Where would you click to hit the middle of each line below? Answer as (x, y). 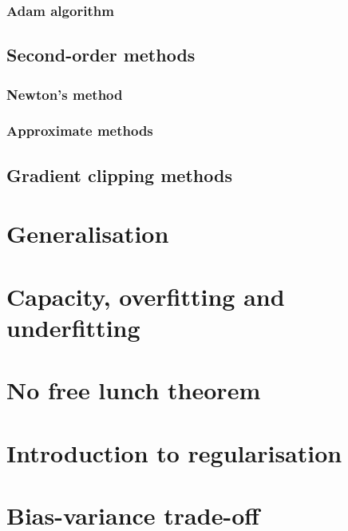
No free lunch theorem (134, 390)
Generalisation (88, 234)
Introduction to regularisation (174, 452)
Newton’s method (65, 94)
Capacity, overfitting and (146, 296)
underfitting (73, 327)
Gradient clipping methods (119, 174)
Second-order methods (101, 55)
